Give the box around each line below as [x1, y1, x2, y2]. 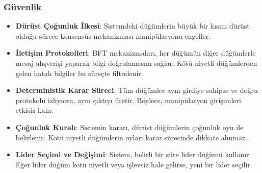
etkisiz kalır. [15, 105, 54, 115]
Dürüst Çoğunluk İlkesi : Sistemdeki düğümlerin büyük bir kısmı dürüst [15, 20, 250, 31]
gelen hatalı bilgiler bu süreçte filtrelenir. [15, 67, 143, 78]
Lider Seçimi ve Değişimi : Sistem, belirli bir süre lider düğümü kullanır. [15, 149, 251, 160]
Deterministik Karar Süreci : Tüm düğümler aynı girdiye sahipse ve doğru [15, 85, 258, 95]
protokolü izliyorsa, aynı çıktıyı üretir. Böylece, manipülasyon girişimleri [15, 94, 241, 105]
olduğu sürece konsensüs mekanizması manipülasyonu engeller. [15, 30, 211, 41]
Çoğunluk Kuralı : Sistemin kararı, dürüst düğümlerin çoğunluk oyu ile [15, 121, 244, 132]
